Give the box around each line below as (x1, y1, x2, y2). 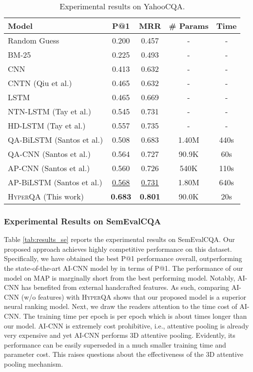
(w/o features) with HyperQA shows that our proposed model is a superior (21, 291, 246, 302)
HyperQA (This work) (8, 191, 84, 202)
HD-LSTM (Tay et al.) (8, 120, 86, 131)
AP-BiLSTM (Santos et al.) (8, 176, 102, 188)
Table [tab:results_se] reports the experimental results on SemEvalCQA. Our (4, 234, 235, 244)
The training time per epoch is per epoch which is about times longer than (23, 310, 247, 321)
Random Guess (8, 35, 59, 46)
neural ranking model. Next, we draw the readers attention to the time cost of (4, 301, 237, 311)
